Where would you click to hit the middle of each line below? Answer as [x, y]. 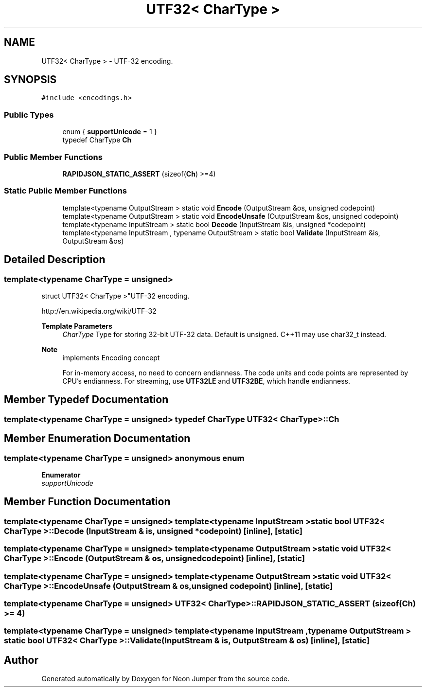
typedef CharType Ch [97, 140]
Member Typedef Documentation [86, 400]
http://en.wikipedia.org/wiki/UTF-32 [99, 311]
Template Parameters [77, 326]
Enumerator [61, 475]
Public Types [29, 115]
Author [21, 660]
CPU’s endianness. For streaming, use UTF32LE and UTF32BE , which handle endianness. [206, 381]
